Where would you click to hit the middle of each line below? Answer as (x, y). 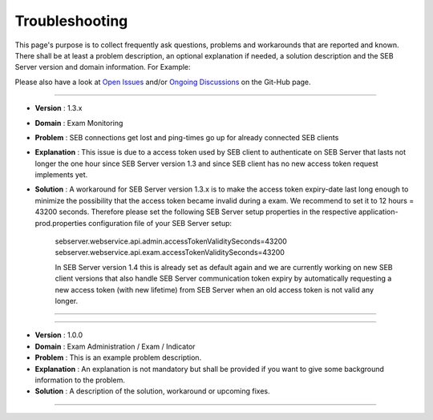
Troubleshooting (71, 21)
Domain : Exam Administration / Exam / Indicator (115, 346)
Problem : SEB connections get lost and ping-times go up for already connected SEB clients (187, 137)
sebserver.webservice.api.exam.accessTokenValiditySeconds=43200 (170, 252)
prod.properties (61, 223)
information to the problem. (80, 380)
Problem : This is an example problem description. (118, 357)
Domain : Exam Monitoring (79, 123)
